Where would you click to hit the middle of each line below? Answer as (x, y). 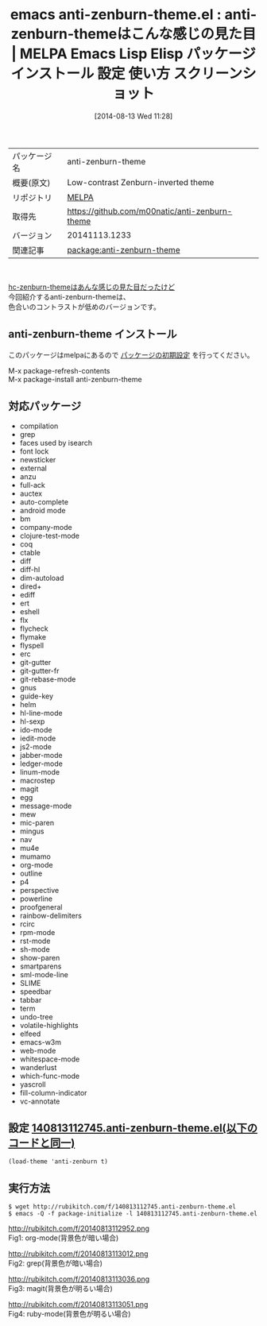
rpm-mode (37, 932)
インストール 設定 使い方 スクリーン (126, 74)
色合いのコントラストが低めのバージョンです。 (85, 307)
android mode (43, 510)
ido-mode (36, 729)
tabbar (31, 999)
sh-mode (35, 949)
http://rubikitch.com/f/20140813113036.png (79, 1279)
